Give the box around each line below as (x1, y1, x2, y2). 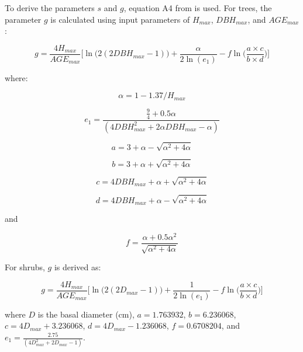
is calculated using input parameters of (50, 13, 190, 25)
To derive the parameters (5, 2, 95, 13)
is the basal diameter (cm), (37, 308, 135, 320)
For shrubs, (5, 261, 45, 273)
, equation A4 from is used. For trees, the (123, 2, 272, 13)
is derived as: (54, 261, 101, 273)
